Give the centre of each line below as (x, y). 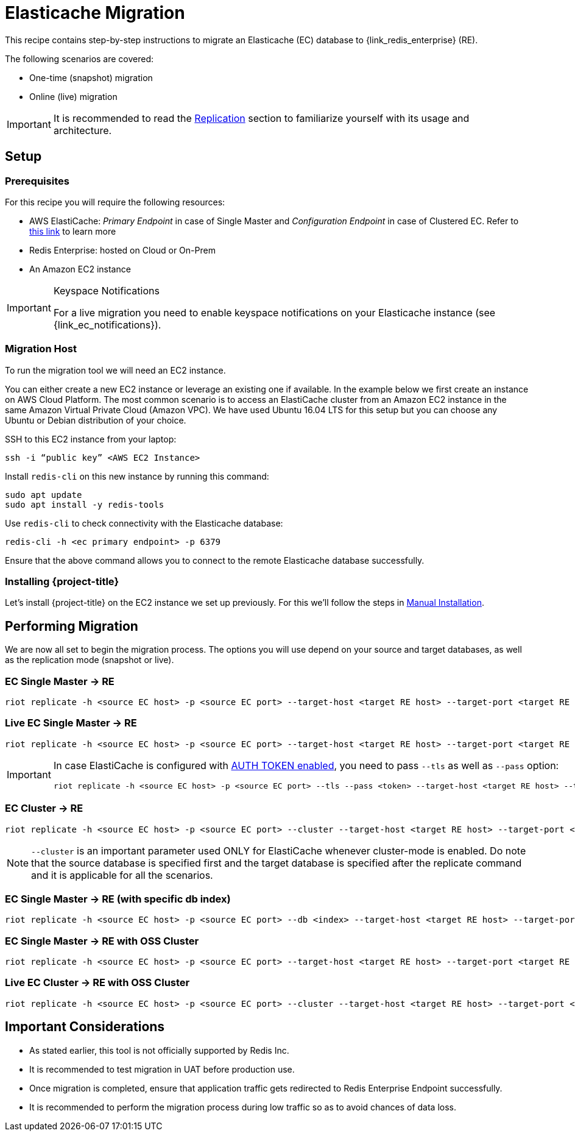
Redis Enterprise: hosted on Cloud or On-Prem (122, 250)
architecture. (83, 130)
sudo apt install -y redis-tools (85, 504)
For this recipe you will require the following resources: (115, 202)
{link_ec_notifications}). (107, 325)
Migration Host (41, 349)
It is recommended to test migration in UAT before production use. (162, 1069)
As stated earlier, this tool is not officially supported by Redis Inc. (159, 1050)
